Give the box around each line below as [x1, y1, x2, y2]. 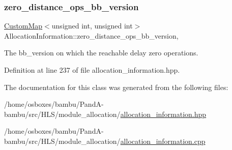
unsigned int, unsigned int [51, 20, 133, 31]
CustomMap [4, 20, 43, 31]
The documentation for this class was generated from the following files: [4, 81, 228, 92]
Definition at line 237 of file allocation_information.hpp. [4, 65, 180, 75]
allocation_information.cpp [120, 135, 206, 146]
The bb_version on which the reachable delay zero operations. [4, 47, 198, 58]
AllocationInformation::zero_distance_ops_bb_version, [4, 30, 179, 41]
